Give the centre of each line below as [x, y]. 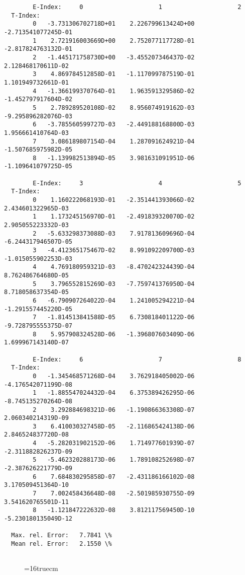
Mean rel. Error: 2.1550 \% [62, 544]
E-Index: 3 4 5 [137, 183]
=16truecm [41, 568]
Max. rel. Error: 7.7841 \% [62, 535]
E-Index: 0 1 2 [137, 7]
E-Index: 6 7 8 [137, 359]
